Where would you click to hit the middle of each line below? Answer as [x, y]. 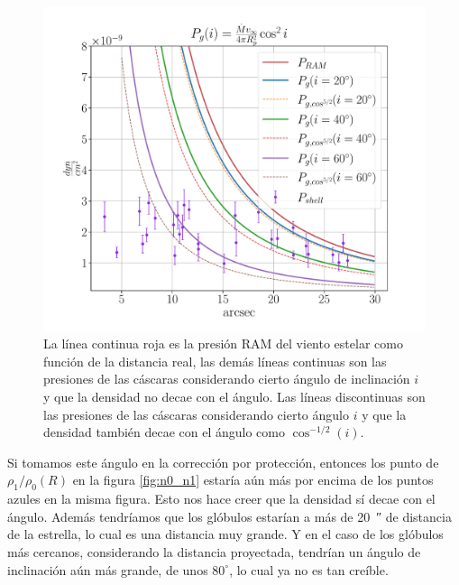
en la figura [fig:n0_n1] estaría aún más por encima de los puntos [253, 480]
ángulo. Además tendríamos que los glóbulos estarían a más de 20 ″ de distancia [229, 516]
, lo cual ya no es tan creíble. [309, 569]
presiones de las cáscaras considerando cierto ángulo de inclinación [227, 379]
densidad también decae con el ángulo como [165, 432]
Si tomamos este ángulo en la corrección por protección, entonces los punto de [223, 462]
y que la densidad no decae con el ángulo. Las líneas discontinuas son [234, 396]
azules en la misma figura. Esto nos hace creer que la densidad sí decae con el [221, 499]
